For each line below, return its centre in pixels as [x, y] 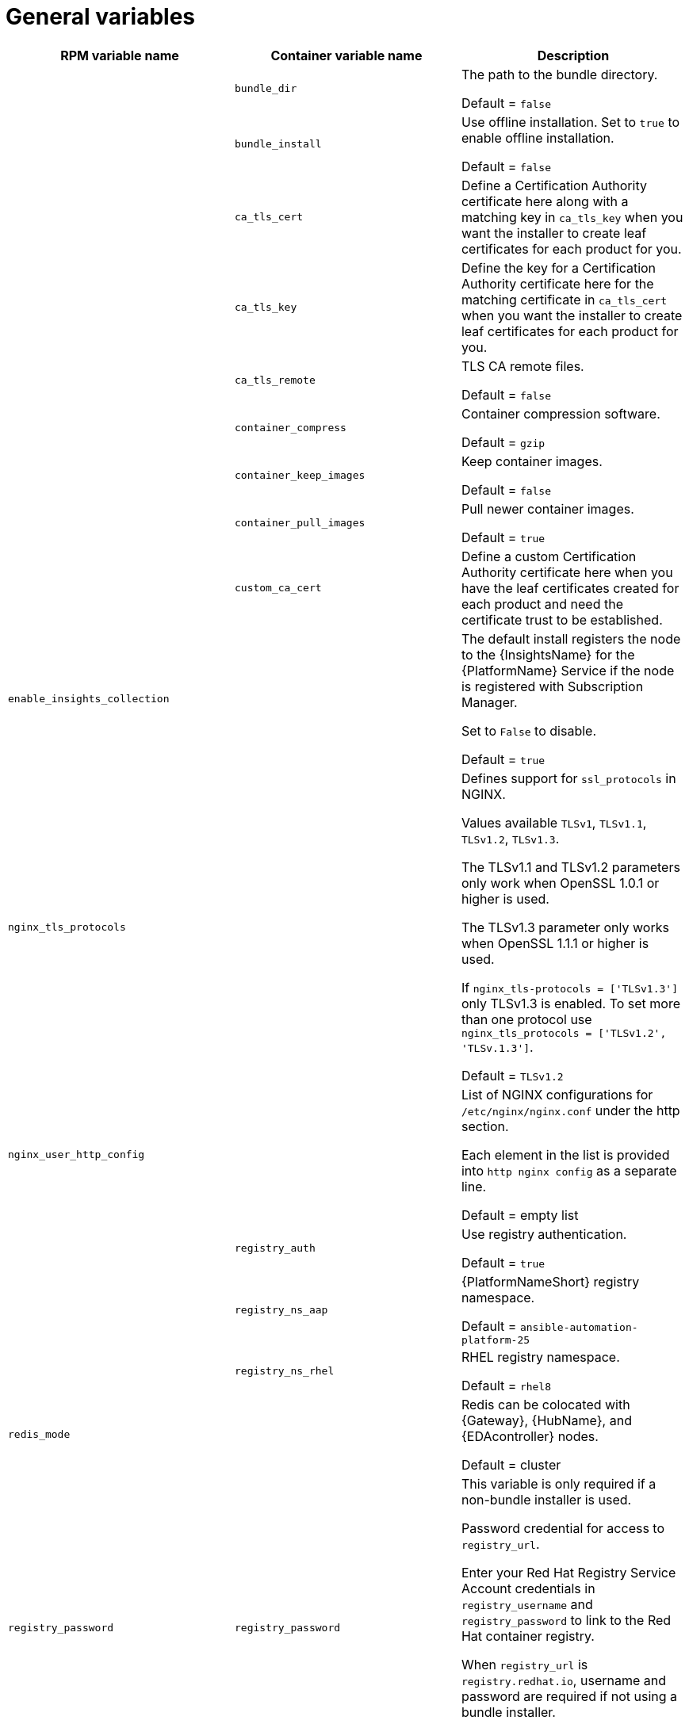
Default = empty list [520, 1215]
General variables [101, 17]
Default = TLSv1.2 [512, 1075]
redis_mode [39, 1435]
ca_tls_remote [275, 380]
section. [485, 1126]
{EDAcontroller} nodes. [530, 1436]
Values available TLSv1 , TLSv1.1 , [554, 822]
